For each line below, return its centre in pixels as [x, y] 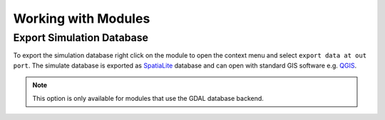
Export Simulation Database [81, 38]
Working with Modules [82, 18]
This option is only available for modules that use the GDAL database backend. [148, 98]
